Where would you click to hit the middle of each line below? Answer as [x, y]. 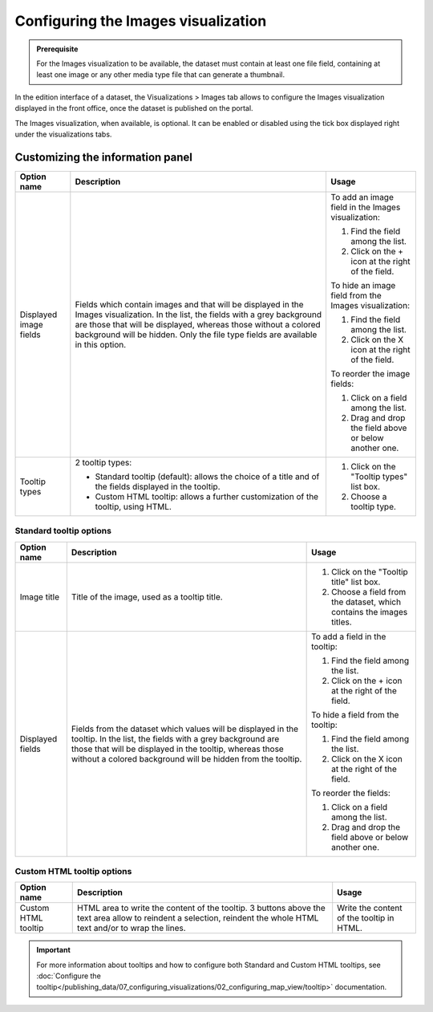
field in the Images [366, 207]
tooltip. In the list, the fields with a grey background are [175, 738]
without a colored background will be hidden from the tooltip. [186, 758]
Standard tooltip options [63, 531]
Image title [40, 596]
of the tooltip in [366, 918]
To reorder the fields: [351, 793]
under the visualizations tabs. [63, 134]
